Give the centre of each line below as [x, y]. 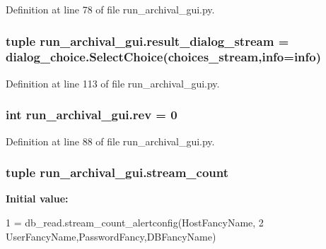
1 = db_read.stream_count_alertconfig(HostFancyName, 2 [135, 222]
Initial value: [37, 199]
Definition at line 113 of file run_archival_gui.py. [113, 83]
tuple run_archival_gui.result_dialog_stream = [147, 41]
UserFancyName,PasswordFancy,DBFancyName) [111, 236]
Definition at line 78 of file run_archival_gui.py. [110, 9]
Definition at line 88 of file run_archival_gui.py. [110, 141]
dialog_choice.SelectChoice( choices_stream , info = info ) [164, 57]
